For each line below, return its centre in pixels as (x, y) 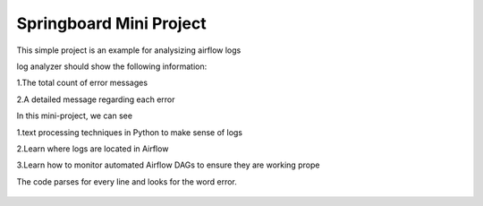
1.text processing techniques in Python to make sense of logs (130, 132)
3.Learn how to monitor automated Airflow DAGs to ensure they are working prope (168, 165)
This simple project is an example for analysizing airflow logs (129, 50)
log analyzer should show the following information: (112, 66)
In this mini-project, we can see (75, 116)
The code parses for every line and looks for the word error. (127, 181)
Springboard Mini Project (111, 23)
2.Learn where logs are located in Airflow (93, 149)
